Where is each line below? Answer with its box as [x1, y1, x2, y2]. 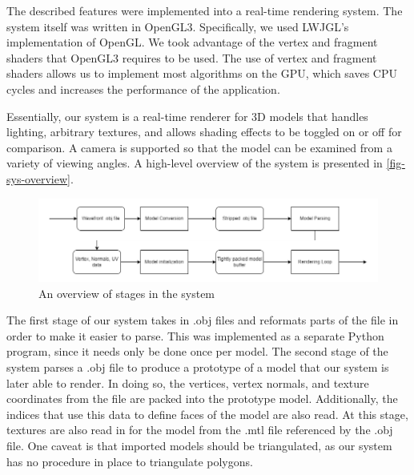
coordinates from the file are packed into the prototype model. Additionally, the [6, 390, 398, 407]
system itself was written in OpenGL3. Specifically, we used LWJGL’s [6, 18, 349, 34]
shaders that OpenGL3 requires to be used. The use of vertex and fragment [6, 49, 377, 66]
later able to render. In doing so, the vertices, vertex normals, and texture [6, 374, 369, 391]
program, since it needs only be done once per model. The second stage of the [6, 343, 388, 360]
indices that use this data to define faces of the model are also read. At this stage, [6, 405, 408, 422]
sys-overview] [6, 170, 70, 187]
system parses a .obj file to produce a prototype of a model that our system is [6, 359, 389, 375]
